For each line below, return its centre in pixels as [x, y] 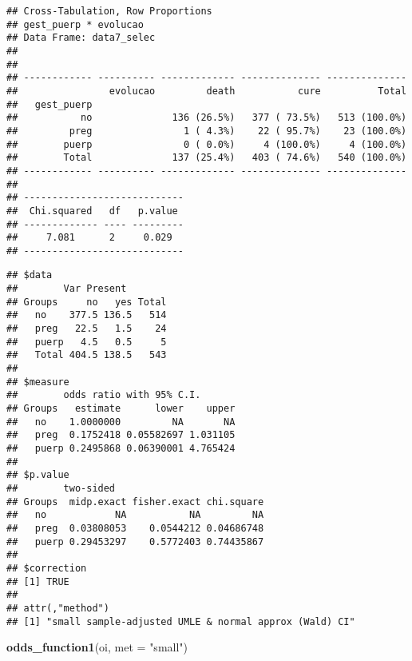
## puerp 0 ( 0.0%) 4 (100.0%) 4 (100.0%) [207, 144]
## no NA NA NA [135, 515]
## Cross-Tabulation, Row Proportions [109, 11]
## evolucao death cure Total [207, 91]
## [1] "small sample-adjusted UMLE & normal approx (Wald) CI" [181, 621]
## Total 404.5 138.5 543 [87, 355]
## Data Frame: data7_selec [81, 38]
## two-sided [61, 488]
